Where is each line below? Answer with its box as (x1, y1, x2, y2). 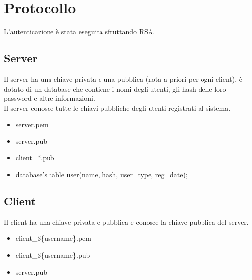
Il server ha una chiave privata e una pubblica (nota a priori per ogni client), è (4, 73, 242, 84)
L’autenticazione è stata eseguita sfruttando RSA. (4, 26, 155, 37)
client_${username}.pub (15, 250, 90, 260)
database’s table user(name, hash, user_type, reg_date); (15, 169, 188, 180)
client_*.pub (15, 152, 54, 163)
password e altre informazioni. (4, 93, 95, 103)
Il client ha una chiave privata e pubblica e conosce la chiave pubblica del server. (4, 216, 249, 227)
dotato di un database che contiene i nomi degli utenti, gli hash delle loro (4, 83, 226, 93)
